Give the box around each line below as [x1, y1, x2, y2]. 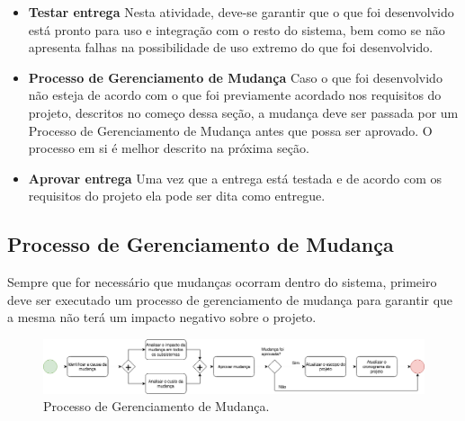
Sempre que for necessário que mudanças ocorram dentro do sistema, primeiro [7, 273, 437, 291]
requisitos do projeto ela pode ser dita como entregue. [28, 186, 326, 205]
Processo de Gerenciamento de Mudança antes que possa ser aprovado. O [28, 121, 433, 139]
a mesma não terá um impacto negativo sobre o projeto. [7, 308, 317, 327]
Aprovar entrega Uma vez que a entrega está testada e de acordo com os [28, 168, 442, 187]
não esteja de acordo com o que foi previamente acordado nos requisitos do [28, 85, 442, 104]
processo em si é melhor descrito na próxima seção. [28, 139, 309, 157]
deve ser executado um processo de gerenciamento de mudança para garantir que [7, 290, 453, 309]
